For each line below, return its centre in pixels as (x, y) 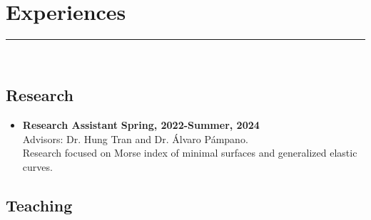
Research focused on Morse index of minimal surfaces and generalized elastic (190, 153)
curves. (37, 166)
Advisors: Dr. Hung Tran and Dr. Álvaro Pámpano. (135, 138)
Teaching (39, 205)
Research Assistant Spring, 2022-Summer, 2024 (141, 124)
